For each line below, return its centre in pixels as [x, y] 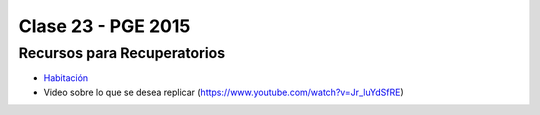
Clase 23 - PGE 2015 [104, 26]
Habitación [66, 78]
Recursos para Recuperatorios [121, 53]
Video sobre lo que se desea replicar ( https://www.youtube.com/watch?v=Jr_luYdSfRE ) [223, 92]
